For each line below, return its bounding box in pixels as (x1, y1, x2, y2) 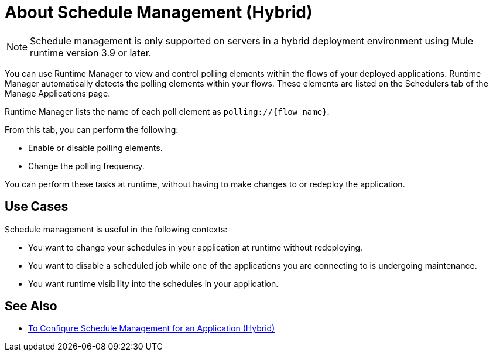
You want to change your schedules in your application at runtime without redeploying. (28, 242, 363, 252)
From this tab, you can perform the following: (5, 124, 179, 135)
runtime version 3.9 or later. (30, 46, 152, 59)
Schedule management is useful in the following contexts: (5, 224, 228, 234)
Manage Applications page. (5, 88, 111, 98)
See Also (5, 299, 57, 314)
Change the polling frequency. (28, 160, 145, 171)
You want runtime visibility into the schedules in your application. (28, 278, 279, 289)
